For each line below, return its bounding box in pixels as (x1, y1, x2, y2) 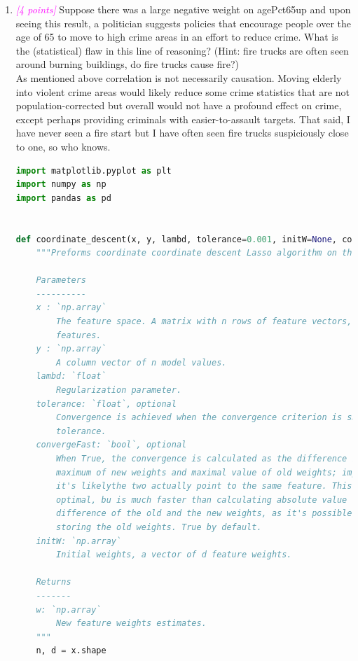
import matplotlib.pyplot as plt (15, 165, 172, 176)
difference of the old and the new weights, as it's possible (56, 508, 352, 519)
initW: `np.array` (36, 536, 122, 546)
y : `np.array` (36, 344, 106, 354)
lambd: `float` (36, 371, 106, 382)
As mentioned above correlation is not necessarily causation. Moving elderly (15, 70, 342, 85)
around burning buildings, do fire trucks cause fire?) (15, 57, 240, 71)
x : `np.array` (36, 302, 106, 313)
